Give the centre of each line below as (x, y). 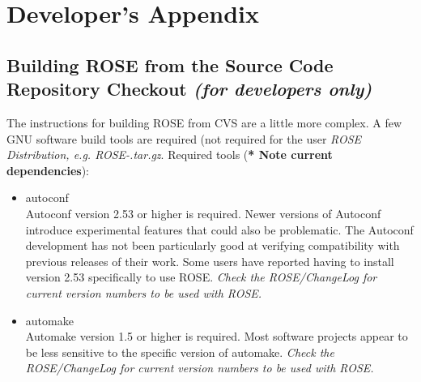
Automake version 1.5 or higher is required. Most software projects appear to (217, 336)
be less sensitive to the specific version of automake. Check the (180, 352)
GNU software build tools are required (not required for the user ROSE (184, 138)
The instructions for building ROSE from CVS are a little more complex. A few (204, 122)
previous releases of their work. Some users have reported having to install (210, 261)
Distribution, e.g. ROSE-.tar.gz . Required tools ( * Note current (170, 155)
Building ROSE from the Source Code (170, 64)
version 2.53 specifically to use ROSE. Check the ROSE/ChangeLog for (201, 277)
